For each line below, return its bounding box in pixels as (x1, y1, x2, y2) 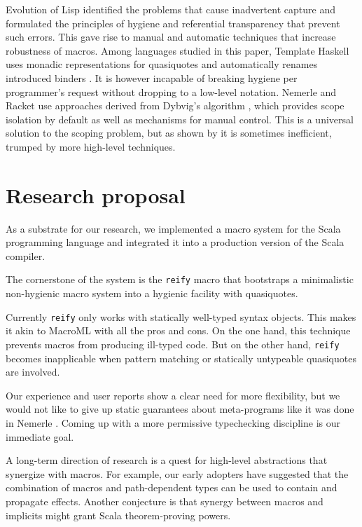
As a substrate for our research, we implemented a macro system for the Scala (6, 221, 341, 235)
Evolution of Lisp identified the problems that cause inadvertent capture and (6, 2, 335, 16)
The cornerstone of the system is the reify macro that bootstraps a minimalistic (6, 272, 354, 287)
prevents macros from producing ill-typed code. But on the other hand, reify (6, 336, 340, 351)
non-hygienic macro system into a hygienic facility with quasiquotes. (6, 286, 298, 301)
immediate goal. (6, 429, 74, 444)
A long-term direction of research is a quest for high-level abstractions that (6, 453, 328, 467)
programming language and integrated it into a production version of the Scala (6, 235, 344, 249)
